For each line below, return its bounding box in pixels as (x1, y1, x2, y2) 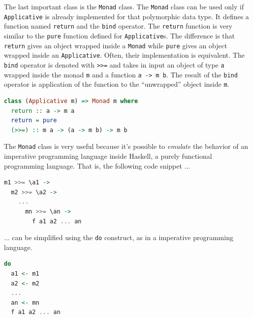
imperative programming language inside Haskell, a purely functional (4, 150, 212, 161)
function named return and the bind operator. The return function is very (4, 21, 233, 31)
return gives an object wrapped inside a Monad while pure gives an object (4, 40, 227, 50)
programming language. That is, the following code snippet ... (4, 160, 190, 171)
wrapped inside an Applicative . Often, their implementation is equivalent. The (4, 50, 245, 60)
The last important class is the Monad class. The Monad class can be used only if (4, 1, 244, 11)
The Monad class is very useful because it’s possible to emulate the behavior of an (4, 141, 248, 151)
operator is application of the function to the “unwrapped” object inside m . (4, 79, 229, 89)
